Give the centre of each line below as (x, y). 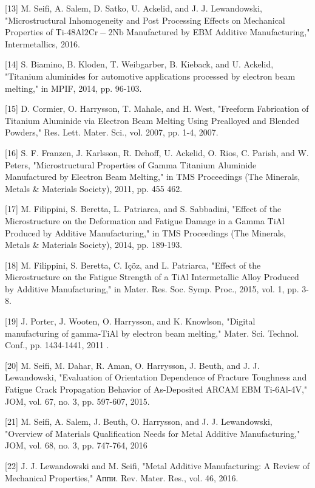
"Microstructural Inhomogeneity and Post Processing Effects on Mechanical (145, 20)
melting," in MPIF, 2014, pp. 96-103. (73, 88)
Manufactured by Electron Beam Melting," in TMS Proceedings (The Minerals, (153, 177)
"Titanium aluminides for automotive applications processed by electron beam (150, 76)
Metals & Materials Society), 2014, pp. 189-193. (94, 245)
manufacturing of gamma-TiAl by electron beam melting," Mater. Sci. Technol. (152, 333)
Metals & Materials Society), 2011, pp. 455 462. (94, 188)
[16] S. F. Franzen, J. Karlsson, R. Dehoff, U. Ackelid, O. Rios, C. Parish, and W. (157, 152)
